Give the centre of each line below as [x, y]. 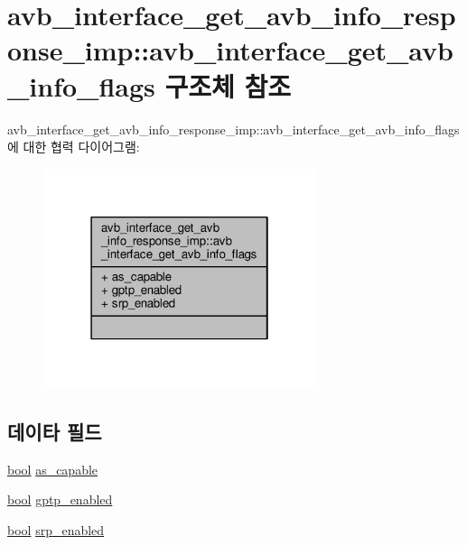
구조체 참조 [228, 85]
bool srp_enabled [56, 529]
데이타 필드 [55, 431]
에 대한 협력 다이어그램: [74, 147]
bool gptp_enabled [60, 499]
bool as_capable [53, 469]
